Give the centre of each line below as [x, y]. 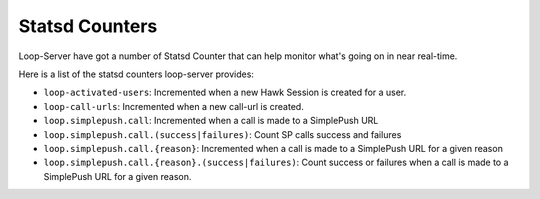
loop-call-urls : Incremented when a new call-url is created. [173, 106]
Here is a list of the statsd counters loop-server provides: [136, 74]
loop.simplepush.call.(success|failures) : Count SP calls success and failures [222, 134]
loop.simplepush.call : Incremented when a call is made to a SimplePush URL [211, 121]
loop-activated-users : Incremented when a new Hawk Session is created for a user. [225, 92]
